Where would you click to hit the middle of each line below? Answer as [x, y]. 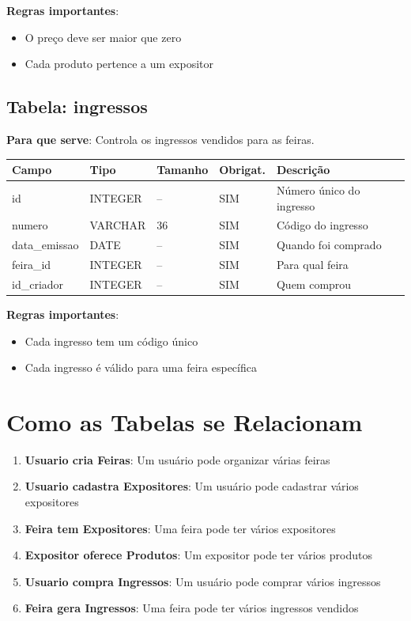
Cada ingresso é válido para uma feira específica [141, 367]
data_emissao [45, 245]
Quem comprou [314, 284]
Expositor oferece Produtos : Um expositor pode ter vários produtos [198, 555]
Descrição [303, 170]
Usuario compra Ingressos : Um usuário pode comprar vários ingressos [203, 581]
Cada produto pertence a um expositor [119, 64]
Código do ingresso [322, 225]
